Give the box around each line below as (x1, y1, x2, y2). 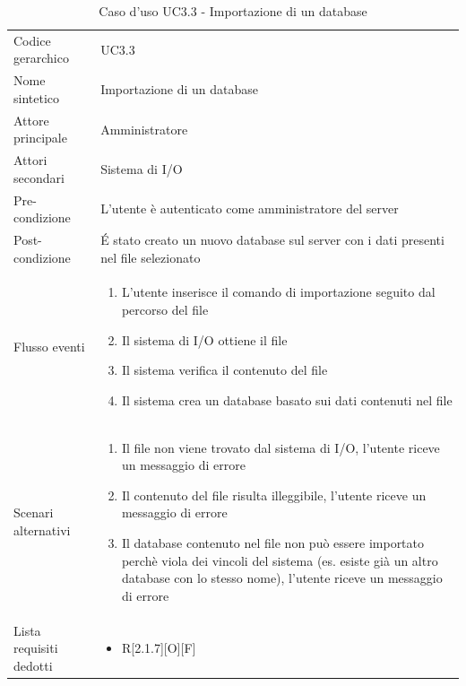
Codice (13, 30, 51, 49)
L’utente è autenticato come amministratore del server (100, 199, 399, 218)
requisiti (13, 638, 58, 657)
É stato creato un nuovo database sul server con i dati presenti (100, 230, 444, 249)
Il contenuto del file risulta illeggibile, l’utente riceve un (121, 485, 427, 504)
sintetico (13, 88, 60, 107)
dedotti (13, 656, 53, 674)
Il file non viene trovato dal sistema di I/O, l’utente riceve (121, 438, 440, 456)
